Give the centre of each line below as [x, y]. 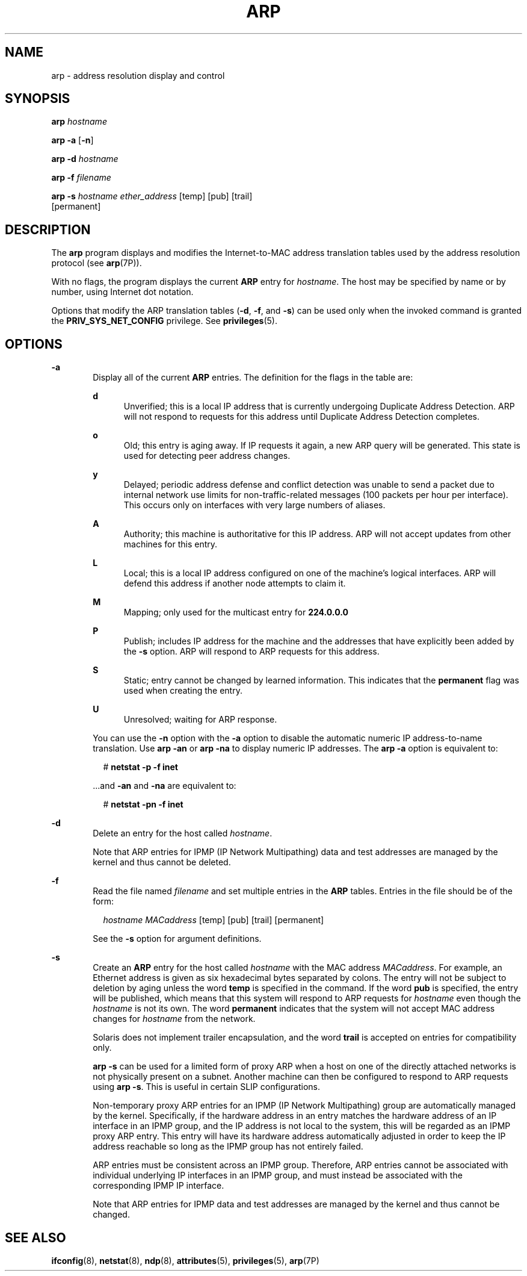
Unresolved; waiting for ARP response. [200, 720]
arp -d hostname [85, 159]
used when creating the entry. [183, 691]
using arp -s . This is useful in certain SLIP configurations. [207, 1087]
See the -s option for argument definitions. [177, 939]
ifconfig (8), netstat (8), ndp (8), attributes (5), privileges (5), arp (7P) [185, 1260]
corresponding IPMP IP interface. [159, 1186]
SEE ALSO [35, 1237]
